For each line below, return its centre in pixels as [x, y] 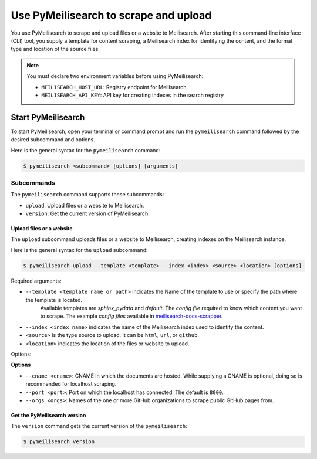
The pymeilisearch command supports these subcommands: [87, 195]
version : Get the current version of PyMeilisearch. [87, 213]
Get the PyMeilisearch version [48, 415]
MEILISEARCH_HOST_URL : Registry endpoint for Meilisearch [114, 87]
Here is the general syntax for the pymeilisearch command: [86, 150]
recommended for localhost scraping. [71, 384]
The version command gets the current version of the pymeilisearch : [99, 426]
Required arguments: [36, 281]
